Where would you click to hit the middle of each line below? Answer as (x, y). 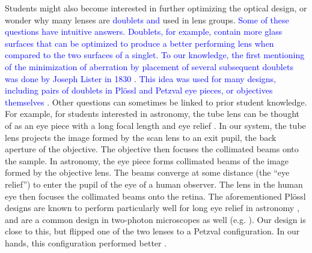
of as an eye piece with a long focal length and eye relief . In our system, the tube (155, 125)
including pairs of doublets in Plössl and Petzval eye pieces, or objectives (139, 90)
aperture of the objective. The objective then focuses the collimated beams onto (152, 149)
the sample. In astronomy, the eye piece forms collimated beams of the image (147, 160)
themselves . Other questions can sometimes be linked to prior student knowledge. (156, 102)
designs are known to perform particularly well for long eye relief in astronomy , (152, 208)
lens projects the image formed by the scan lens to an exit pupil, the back (141, 137)
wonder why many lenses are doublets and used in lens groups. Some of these (147, 19)
